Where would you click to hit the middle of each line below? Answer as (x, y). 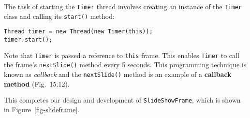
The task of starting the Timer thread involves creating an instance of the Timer (123, 6)
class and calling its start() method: (59, 16)
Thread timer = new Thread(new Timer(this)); (78, 32)
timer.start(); (28, 39)
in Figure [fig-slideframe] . (42, 109)
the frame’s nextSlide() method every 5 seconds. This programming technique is (125, 65)
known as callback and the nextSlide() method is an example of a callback (118, 74)
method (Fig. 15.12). (37, 83)
